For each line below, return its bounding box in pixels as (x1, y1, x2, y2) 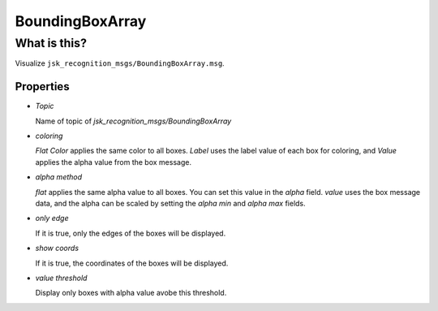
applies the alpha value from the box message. (35, 157, 192, 166)
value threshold (35, 273, 88, 283)
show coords (35, 244, 79, 253)
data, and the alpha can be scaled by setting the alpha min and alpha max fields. (35, 199, 306, 209)
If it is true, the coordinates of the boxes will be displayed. (35, 258, 229, 268)
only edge (35, 214, 69, 223)
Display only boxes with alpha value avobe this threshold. (35, 288, 227, 298)
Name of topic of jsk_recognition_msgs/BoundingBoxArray (35, 116, 232, 126)
